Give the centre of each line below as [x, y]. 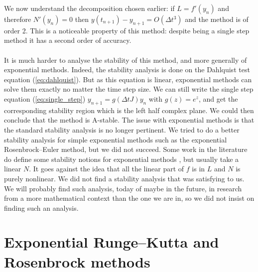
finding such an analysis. [41, 207]
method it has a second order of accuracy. [68, 40]
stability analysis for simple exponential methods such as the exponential [116, 139]
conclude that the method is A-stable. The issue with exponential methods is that [129, 120]
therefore [18, 19]
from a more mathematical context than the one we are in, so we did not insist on [129, 198]
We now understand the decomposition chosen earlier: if [89, 8]
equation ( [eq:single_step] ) [45, 98]
